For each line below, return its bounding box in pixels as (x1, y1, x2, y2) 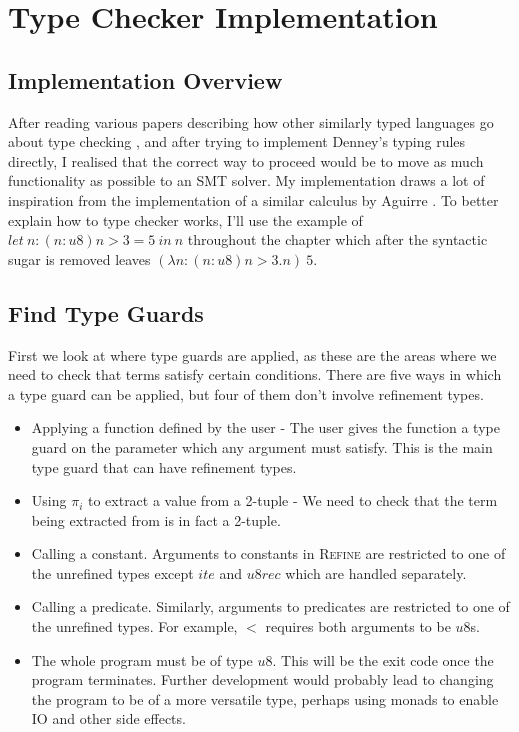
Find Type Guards (8, 297, 204, 328)
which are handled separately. (285, 562, 467, 583)
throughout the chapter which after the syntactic (187, 229, 488, 250)
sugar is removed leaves (8, 248, 151, 269)
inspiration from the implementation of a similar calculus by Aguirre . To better (8, 189, 499, 210)
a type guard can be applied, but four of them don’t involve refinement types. (8, 383, 484, 404)
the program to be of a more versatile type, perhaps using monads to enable (31, 688, 499, 709)
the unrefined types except (31, 562, 194, 583)
